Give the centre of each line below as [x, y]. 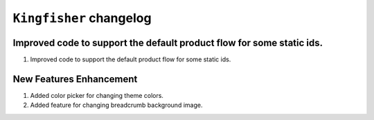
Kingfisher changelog [82, 18]
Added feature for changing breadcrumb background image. [116, 105]
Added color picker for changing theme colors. [97, 95]
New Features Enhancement [75, 79]
